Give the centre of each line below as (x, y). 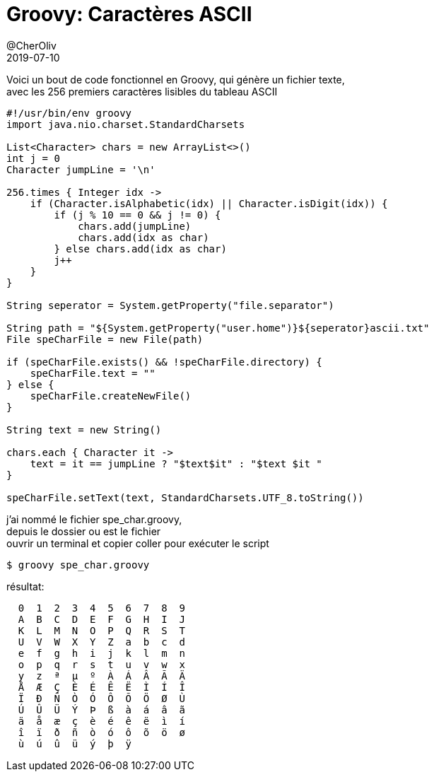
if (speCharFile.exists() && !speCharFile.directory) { (164, 362)
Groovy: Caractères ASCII (129, 14)
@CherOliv (31, 45)
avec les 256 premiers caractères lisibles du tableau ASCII (142, 91)
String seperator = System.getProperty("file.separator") (170, 305)
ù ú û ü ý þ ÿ (75, 743)
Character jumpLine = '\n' (81, 169)
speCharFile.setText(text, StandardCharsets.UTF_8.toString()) (185, 497)
